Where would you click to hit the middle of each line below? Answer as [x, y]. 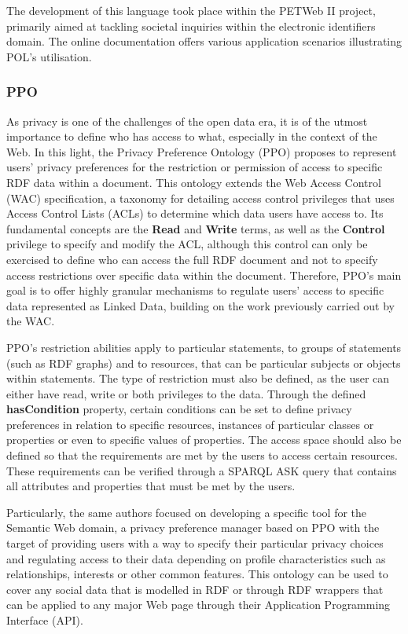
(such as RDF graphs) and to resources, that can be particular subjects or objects [204, 363]
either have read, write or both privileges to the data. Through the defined [186, 393]
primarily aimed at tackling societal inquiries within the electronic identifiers [191, 26]
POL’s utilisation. [49, 56]
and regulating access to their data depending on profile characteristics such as [196, 558]
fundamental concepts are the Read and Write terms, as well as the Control [196, 228]
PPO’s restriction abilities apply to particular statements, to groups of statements [204, 347]
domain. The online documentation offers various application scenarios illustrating [204, 41]
